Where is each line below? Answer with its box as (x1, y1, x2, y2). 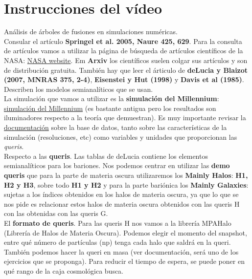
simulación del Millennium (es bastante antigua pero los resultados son (4, 103, 216, 113)
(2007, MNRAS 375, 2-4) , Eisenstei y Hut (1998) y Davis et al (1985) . (4, 74, 244, 85)
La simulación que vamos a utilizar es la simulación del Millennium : (4, 93, 219, 104)
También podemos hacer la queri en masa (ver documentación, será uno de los (4, 246, 239, 257)
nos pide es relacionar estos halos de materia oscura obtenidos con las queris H (4, 198, 240, 209)
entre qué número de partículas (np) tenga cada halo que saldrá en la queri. (4, 237, 231, 247)
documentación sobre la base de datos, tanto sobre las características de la (4, 122, 227, 132)
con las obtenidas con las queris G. (4, 208, 108, 218)
